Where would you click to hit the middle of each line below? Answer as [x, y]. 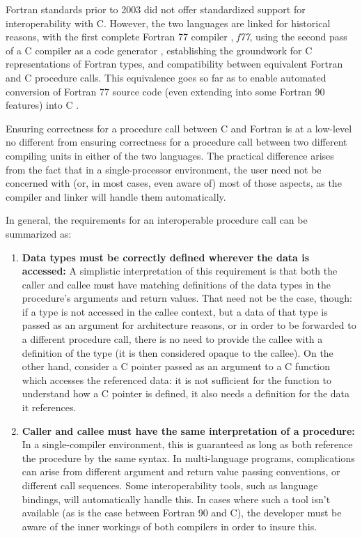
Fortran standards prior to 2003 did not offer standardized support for [156, 9]
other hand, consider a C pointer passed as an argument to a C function [176, 366]
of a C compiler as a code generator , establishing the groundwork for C [159, 50]
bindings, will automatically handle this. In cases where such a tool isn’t [176, 499]
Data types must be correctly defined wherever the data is [166, 257]
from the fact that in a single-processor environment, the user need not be [164, 169]
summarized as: [39, 233]
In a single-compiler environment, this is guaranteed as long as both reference [187, 444]
